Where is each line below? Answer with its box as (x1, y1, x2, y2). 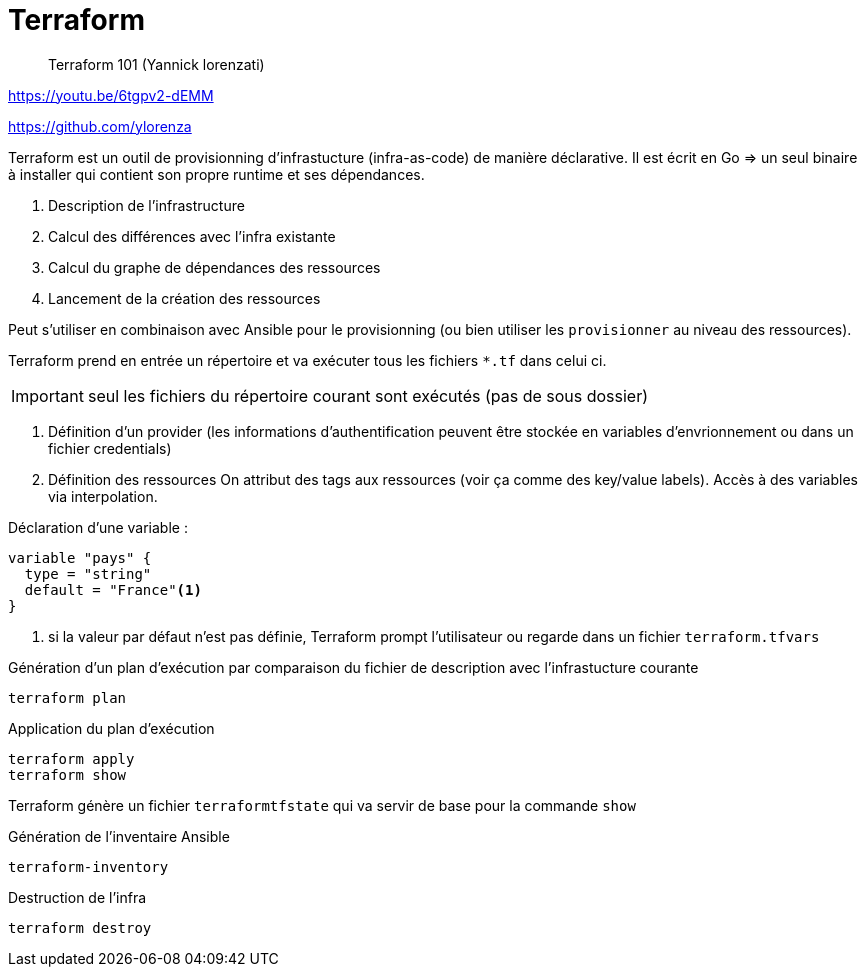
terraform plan (8, 689, 127, 706)
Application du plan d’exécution (8, 719, 215, 737)
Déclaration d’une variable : (8, 518, 188, 536)
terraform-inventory (8, 858, 169, 875)
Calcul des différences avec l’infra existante (48, 227, 336, 245)
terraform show (8, 766, 127, 783)
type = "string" (24, 565, 152, 582)
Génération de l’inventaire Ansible (8, 827, 230, 845)
